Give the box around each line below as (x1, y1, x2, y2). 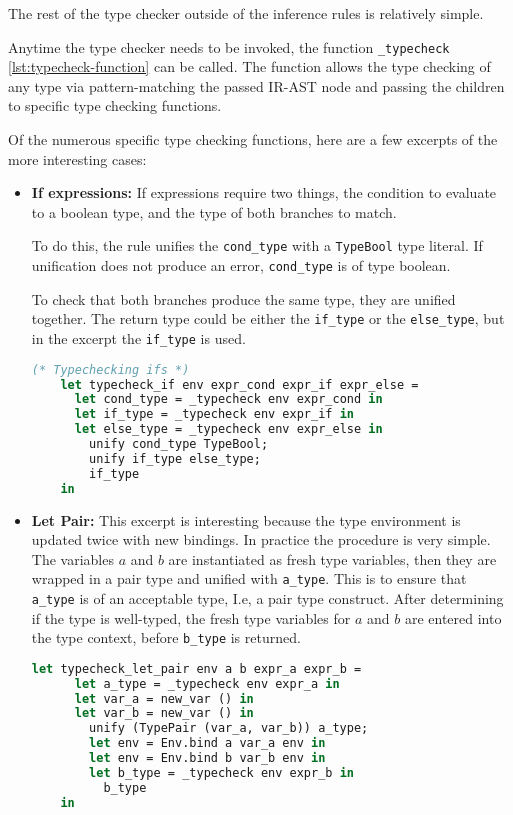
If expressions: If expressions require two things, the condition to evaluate (31, 182, 497, 203)
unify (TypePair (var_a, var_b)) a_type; (89, 721, 369, 736)
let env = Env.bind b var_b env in (89, 751, 326, 766)
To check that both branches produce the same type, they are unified (31, 288, 456, 309)
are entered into (404, 607, 502, 628)
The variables (31, 548, 114, 569)
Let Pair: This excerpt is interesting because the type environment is (31, 509, 461, 530)
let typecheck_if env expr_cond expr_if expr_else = (60, 377, 419, 392)
